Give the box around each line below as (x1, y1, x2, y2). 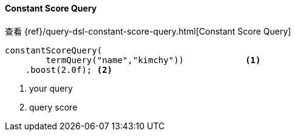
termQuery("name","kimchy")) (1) (46, 55, 261, 65)
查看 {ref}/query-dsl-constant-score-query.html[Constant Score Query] (5, 25, 291, 36)
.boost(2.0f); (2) (25, 64, 113, 75)
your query (29, 83, 73, 93)
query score (29, 101, 78, 112)
